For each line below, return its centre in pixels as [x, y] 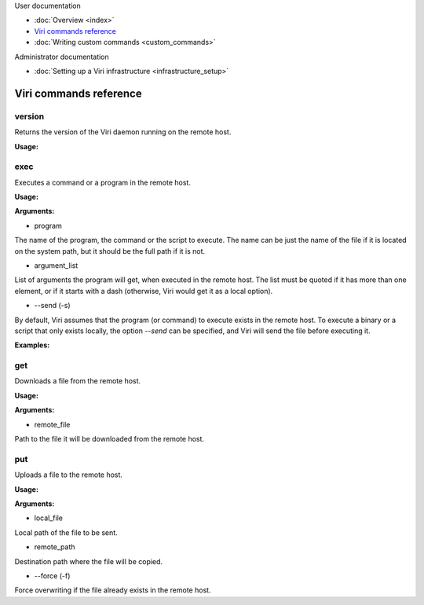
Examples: [32, 345]
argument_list [56, 265]
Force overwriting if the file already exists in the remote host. [113, 590]
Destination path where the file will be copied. [89, 561]
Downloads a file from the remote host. [78, 381]
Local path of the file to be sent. [66, 532]
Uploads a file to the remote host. [69, 475]
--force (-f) [52, 576]
